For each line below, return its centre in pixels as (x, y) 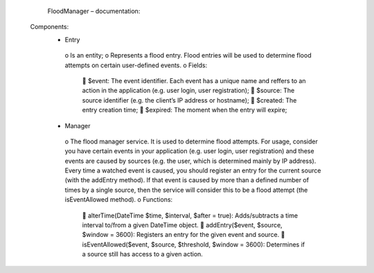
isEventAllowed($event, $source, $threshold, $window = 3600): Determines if (193, 244)
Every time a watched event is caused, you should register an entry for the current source (193, 170)
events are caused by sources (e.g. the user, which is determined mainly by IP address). (190, 161)
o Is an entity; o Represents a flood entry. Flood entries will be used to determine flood (188, 55)
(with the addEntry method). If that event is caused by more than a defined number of (187, 180)
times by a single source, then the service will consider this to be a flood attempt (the (186, 190)
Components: (50, 27)
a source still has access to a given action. (143, 254)
